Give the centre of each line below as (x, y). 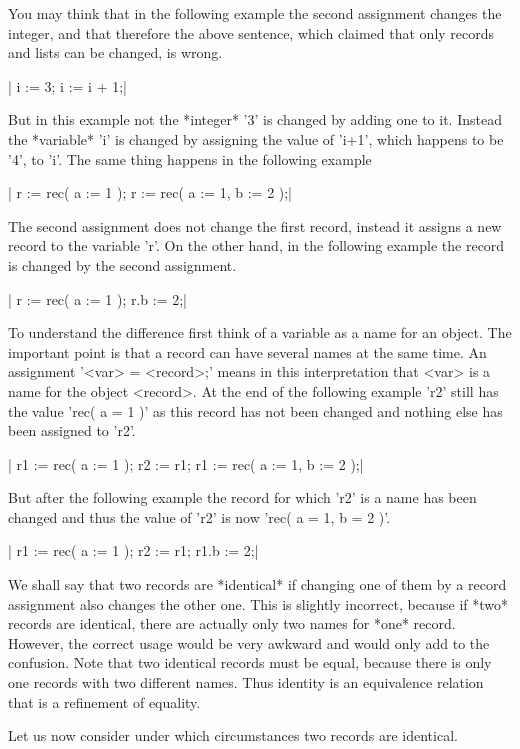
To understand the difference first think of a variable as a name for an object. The (260, 332)
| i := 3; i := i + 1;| (67, 85)
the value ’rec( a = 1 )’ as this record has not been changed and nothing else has (255, 410)
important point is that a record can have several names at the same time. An (247, 351)
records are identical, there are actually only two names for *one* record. (232, 623)
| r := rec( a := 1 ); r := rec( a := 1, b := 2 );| (150, 192)
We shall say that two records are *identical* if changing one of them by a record (257, 584)
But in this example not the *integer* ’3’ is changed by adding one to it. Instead (255, 119)
